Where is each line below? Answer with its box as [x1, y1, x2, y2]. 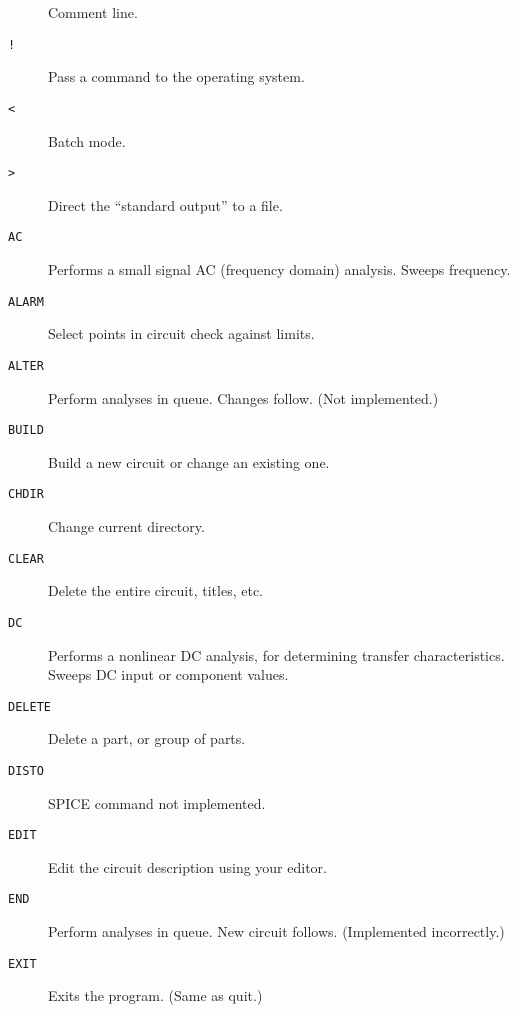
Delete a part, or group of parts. [48, 728, 246, 749]
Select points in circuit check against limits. [48, 323, 315, 344]
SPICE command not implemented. [48, 792, 266, 813]
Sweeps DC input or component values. [48, 664, 289, 685]
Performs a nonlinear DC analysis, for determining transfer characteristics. [48, 644, 505, 665]
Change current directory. [48, 516, 205, 536]
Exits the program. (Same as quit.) [48, 985, 263, 1006]
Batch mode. [48, 130, 126, 151]
